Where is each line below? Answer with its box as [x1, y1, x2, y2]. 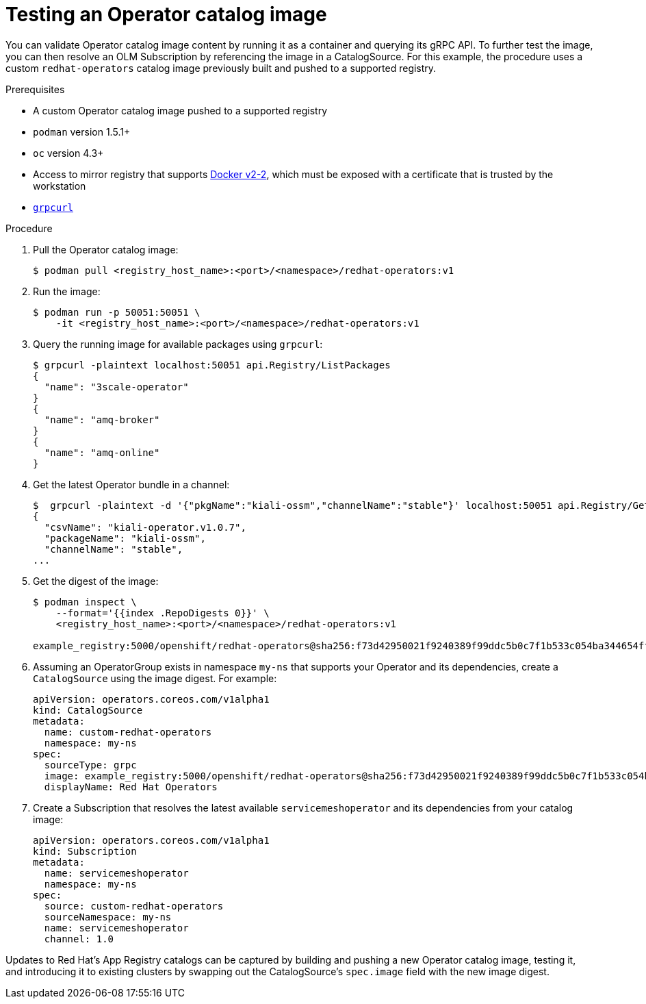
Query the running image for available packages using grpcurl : [33, 338, 323, 350]
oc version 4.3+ [33, 147, 104, 159]
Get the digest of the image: [33, 575, 159, 587]
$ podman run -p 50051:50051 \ [33, 306, 201, 318]
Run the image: [33, 285, 101, 297]
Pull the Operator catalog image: [33, 243, 179, 255]
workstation [33, 179, 86, 192]
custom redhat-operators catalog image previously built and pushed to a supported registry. [5, 62, 437, 74]
